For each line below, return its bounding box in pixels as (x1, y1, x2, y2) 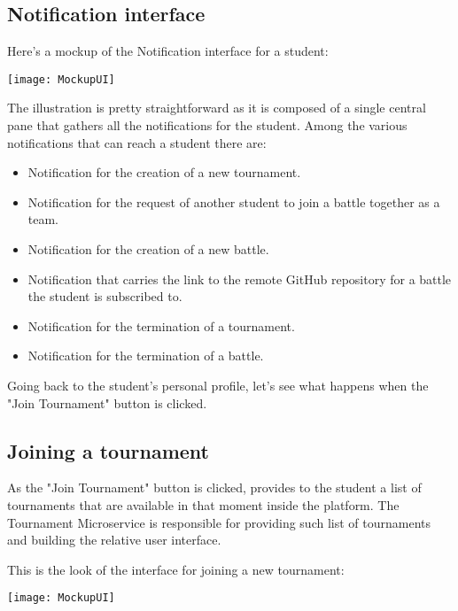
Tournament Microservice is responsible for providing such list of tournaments (7, 513, 431, 531)
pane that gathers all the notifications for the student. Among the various (7, 116, 408, 135)
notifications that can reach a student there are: (7, 133, 267, 151)
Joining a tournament (7, 437, 209, 464)
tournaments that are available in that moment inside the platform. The (7, 495, 400, 514)
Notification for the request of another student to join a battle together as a (27, 192, 440, 211)
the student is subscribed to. (27, 287, 182, 305)
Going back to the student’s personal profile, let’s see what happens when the (7, 375, 429, 394)
